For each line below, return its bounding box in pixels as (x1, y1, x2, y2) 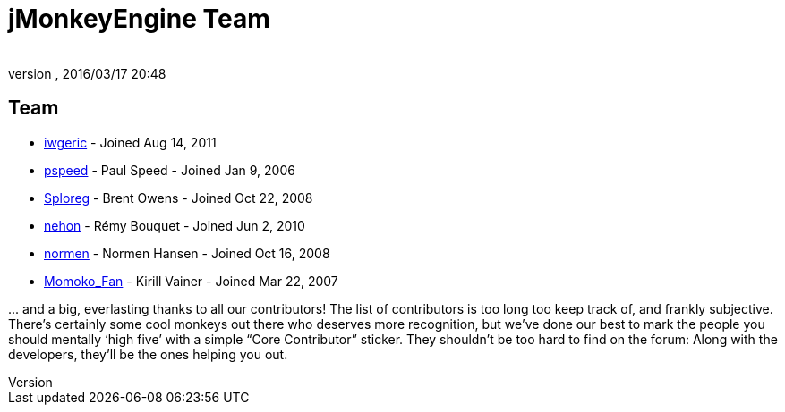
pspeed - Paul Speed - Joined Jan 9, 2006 (44, 162, 295, 178)
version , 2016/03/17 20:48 (8, 65, 166, 81)
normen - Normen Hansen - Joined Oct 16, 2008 (44, 245, 330, 261)
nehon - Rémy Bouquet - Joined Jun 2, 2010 (44, 217, 305, 233)
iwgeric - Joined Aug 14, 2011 (44, 134, 217, 150)
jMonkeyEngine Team (8, 4, 270, 34)
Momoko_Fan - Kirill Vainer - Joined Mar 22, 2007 (44, 273, 338, 289)
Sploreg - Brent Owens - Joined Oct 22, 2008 (44, 189, 313, 206)
